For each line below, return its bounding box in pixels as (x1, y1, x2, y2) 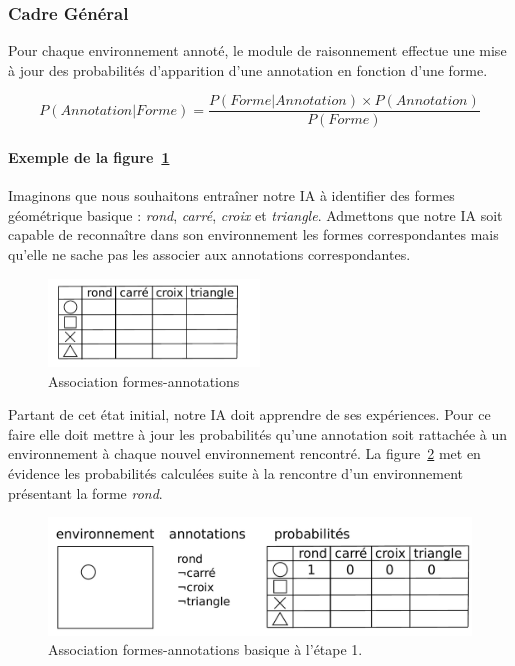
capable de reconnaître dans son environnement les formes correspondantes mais (8, 224, 499, 245)
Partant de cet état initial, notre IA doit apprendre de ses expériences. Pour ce (8, 404, 491, 425)
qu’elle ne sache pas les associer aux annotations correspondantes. (8, 244, 411, 265)
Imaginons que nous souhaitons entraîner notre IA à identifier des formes (8, 185, 455, 206)
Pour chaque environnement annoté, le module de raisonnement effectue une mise (8, 40, 507, 61)
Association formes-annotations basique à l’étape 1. (48, 639, 363, 660)
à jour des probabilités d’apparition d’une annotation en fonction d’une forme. (8, 59, 488, 80)
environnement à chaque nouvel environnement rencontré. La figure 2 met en (8, 443, 481, 464)
